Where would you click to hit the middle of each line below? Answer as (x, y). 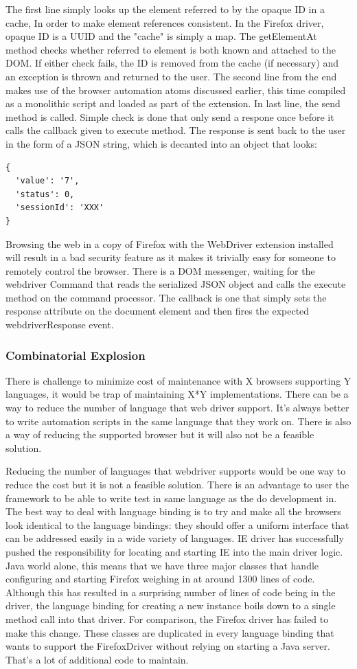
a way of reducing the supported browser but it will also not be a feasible (160, 434)
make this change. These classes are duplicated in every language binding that (170, 632)
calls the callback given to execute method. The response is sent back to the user (176, 130)
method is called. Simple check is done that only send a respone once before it (170, 116)
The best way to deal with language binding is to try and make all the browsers (173, 511)
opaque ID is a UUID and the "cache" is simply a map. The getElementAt (161, 36)
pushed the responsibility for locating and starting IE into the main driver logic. (174, 552)
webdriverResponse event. (60, 325)
